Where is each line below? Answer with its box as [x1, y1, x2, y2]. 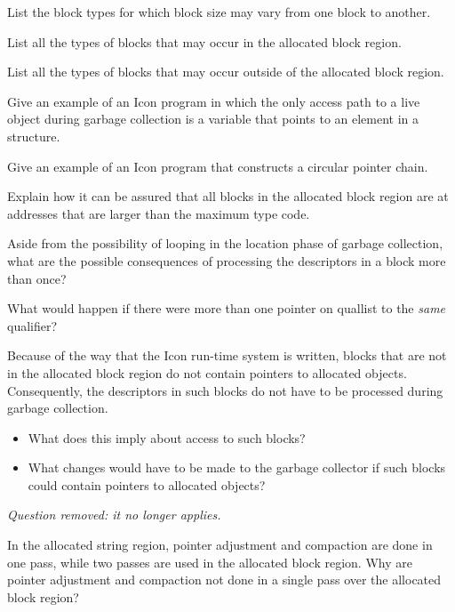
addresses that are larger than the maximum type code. [7, 204, 310, 222]
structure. [7, 126, 60, 145]
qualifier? [7, 316, 58, 334]
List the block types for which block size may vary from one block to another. [7, 3, 431, 20]
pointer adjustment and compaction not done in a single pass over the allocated [7, 570, 442, 589]
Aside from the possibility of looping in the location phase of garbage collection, [7, 234, 443, 253]
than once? [7, 269, 67, 287]
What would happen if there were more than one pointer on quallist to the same [7, 299, 446, 318]
